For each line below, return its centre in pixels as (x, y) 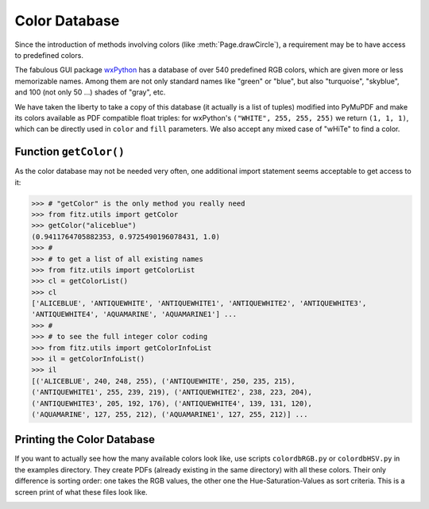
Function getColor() (70, 152)
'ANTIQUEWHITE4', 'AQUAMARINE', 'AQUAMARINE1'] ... (134, 314)
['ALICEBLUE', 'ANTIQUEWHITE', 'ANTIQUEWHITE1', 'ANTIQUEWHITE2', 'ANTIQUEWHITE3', (199, 303)
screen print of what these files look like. (81, 492)
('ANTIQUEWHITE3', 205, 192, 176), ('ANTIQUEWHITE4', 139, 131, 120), (172, 403)
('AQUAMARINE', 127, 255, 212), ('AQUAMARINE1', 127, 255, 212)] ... (170, 414)
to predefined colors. (49, 55)
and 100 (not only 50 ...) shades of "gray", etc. (90, 92)
